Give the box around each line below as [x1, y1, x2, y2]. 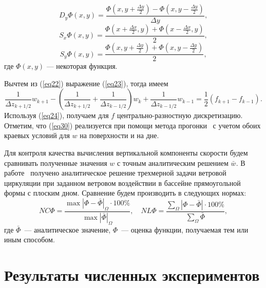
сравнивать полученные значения [4, 157, 107, 168]
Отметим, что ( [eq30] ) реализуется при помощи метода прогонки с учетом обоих [4, 120, 261, 130]
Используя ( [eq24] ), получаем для [4, 110, 109, 121]
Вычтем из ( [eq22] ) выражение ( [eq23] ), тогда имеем [4, 78, 168, 88]
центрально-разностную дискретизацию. [117, 110, 243, 121]
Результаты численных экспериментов [4, 264, 260, 285]
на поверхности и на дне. [80, 130, 159, 141]
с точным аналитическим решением [117, 157, 229, 168]
